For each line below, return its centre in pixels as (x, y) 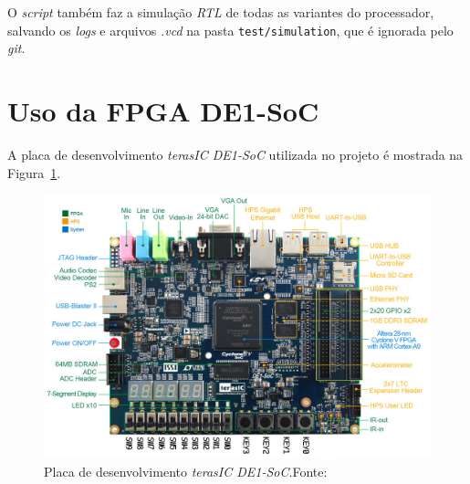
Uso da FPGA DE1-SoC (163, 111)
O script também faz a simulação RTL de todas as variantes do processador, (221, 12)
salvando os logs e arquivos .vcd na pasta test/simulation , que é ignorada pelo (230, 30)
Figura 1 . (34, 172)
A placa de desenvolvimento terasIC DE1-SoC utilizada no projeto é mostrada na (235, 154)
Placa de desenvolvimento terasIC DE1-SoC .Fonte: (186, 471)
